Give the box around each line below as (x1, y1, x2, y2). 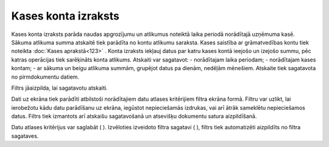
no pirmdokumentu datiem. (11, 73, 79, 81)
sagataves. (11, 132, 39, 140)
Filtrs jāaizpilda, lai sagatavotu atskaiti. (11, 84, 108, 91)
